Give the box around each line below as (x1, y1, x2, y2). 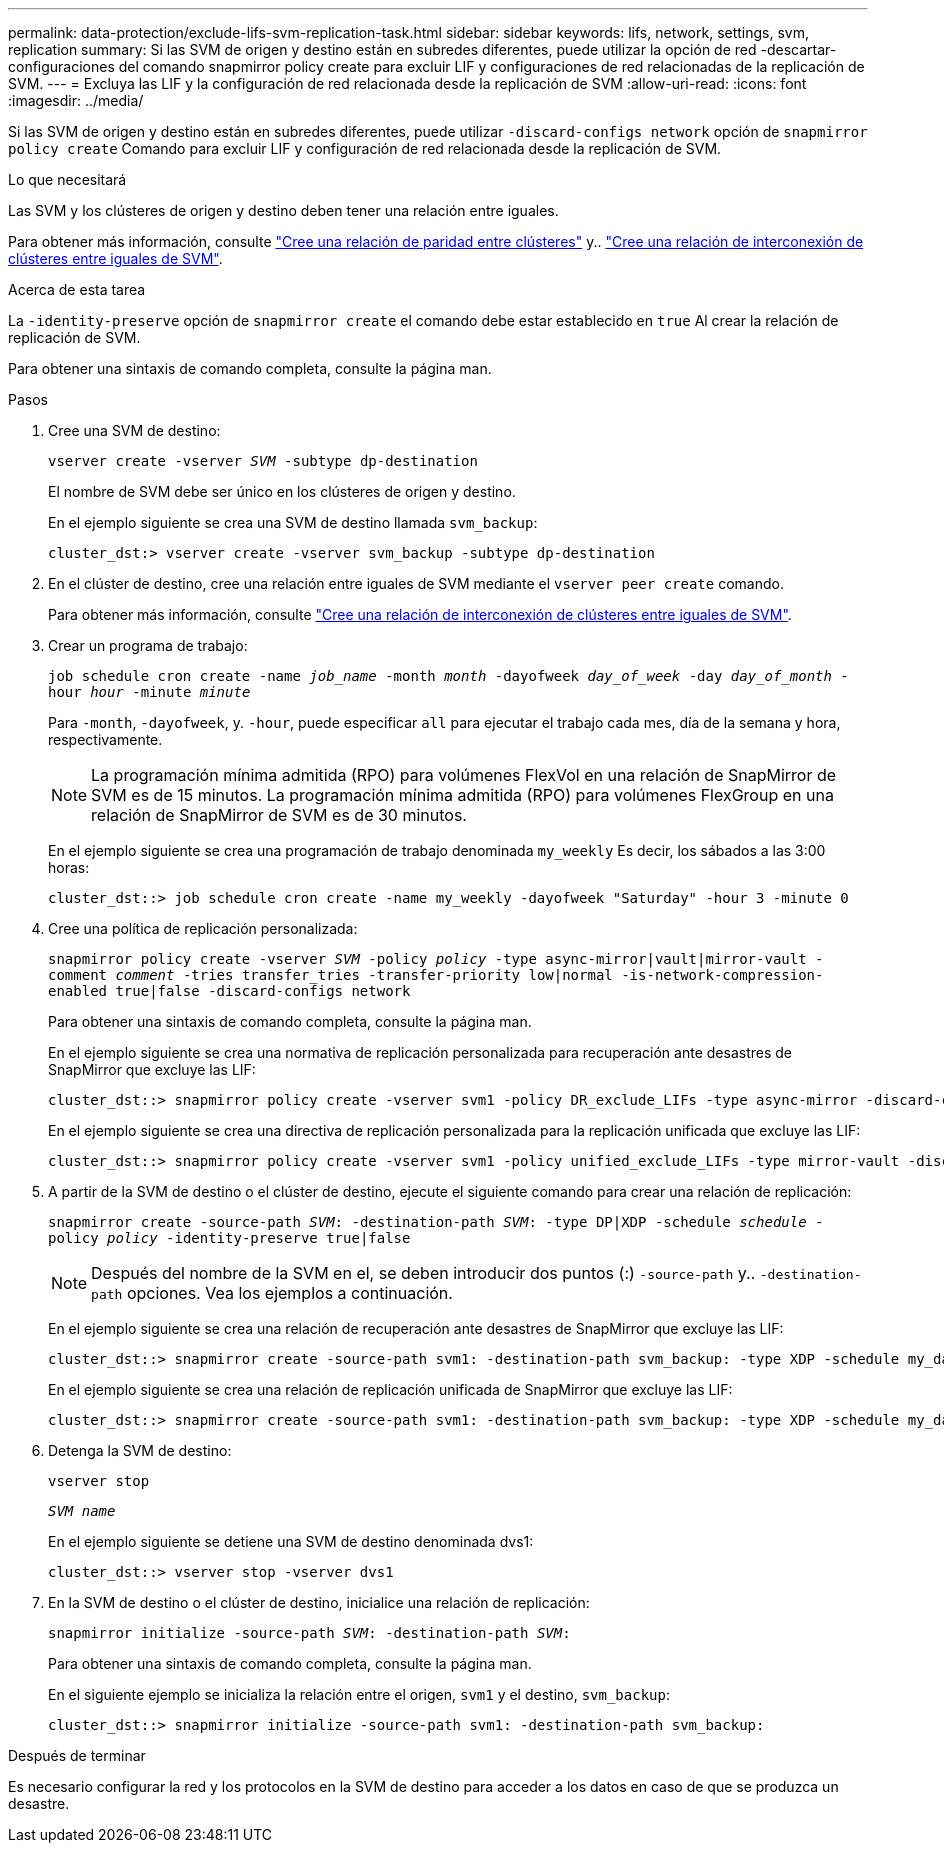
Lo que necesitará (8, 171, 127, 188)
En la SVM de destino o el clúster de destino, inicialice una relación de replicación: (48, 1594, 590, 1611)
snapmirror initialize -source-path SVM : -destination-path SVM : (48, 1625, 571, 1641)
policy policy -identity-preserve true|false (48, 1230, 411, 1246)
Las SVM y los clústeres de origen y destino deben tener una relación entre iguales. (8, 202, 559, 219)
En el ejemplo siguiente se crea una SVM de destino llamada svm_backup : (48, 514, 538, 531)
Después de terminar (8, 1747, 146, 1764)
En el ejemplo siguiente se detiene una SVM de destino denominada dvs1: (48, 1533, 534, 1550)
